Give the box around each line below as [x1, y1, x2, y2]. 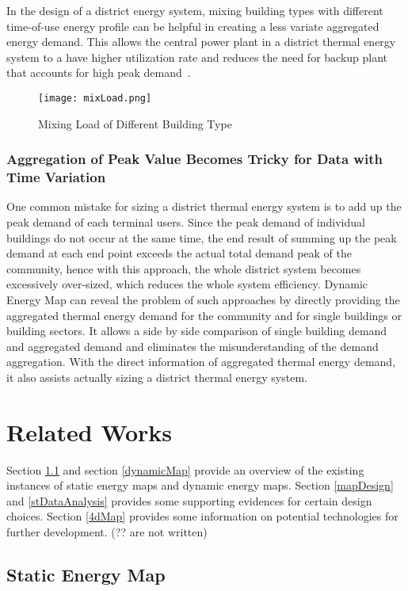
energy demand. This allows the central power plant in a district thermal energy [6, 33, 396, 50]
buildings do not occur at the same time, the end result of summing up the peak [6, 229, 397, 246]
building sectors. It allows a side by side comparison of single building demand [6, 322, 387, 339]
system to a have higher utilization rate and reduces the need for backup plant [6, 48, 388, 65]
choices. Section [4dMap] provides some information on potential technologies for [6, 508, 398, 524]
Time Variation [6, 167, 106, 187]
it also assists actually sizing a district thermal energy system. [6, 368, 307, 385]
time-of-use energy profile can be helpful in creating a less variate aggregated [6, 17, 379, 34]
